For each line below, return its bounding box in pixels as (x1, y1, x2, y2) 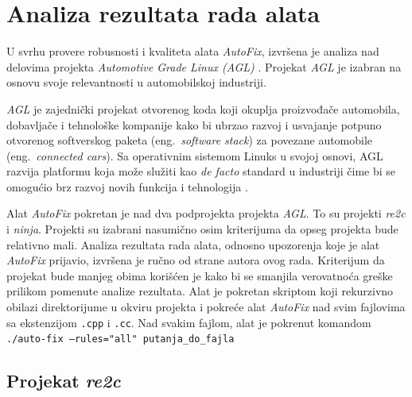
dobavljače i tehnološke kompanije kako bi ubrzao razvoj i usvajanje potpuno (6, 116, 382, 133)
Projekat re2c (6, 368, 121, 393)
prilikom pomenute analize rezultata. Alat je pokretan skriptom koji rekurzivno (6, 283, 394, 299)
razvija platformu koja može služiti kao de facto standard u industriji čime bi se (6, 163, 396, 179)
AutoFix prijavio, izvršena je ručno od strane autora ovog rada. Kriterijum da (6, 252, 385, 268)
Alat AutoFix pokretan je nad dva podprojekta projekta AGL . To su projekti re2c (6, 205, 406, 222)
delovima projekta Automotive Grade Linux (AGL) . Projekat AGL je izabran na (6, 58, 402, 75)
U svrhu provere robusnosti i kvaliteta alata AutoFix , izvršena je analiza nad (6, 43, 379, 60)
